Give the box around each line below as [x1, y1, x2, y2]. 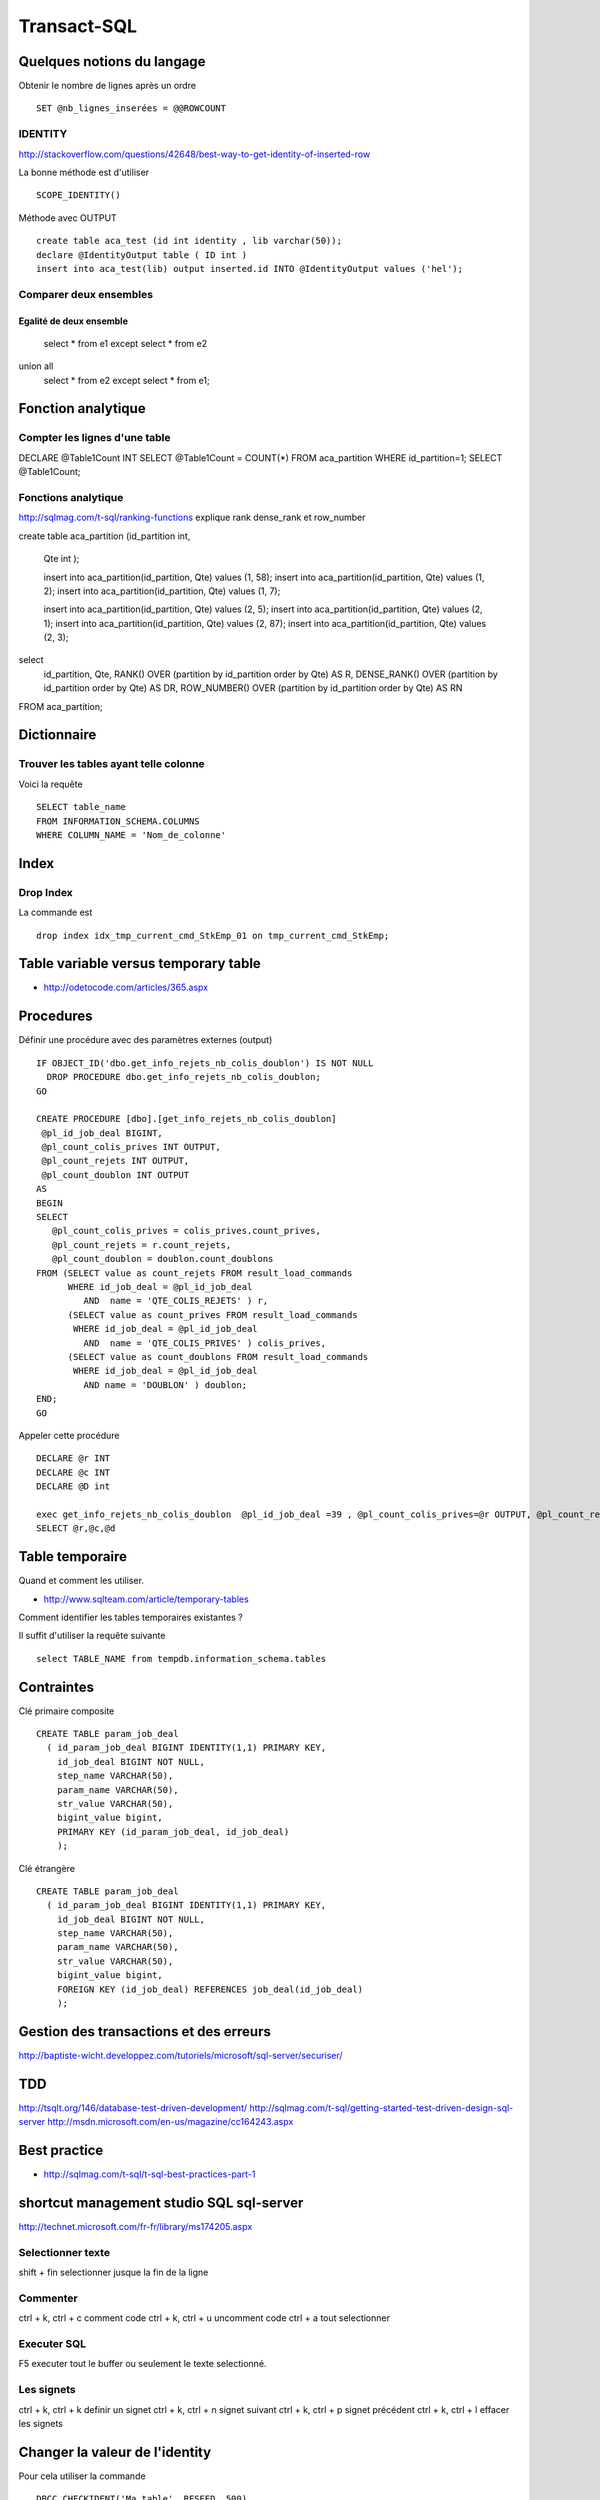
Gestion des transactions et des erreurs [18, 2023, 272, 2040]
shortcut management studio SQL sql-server [18, 2194, 304, 2211]
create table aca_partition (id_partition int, [18, 530, 191, 542]
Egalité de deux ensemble [18, 315, 129, 327]
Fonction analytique [18, 400, 146, 417]
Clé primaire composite [18, 1705, 115, 1717]
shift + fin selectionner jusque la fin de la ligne [18, 2266, 209, 2279]
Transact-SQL [18, 15, 138, 37]
